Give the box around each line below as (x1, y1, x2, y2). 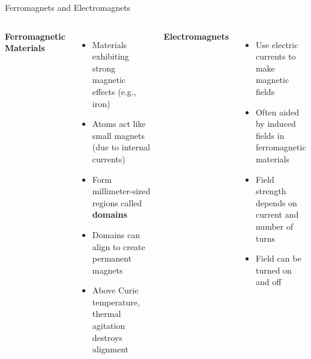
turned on (255, 263, 292, 276)
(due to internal (92, 141, 150, 153)
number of (255, 219, 294, 232)
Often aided (255, 105, 299, 118)
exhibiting (92, 50, 129, 63)
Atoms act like (92, 117, 146, 130)
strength (255, 185, 286, 197)
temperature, (92, 295, 140, 308)
